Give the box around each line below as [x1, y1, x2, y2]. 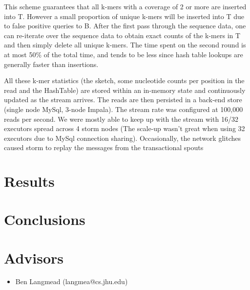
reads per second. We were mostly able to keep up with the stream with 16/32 [4, 113, 238, 124]
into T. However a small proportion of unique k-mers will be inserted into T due [4, 11, 244, 21]
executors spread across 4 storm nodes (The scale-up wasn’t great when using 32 [4, 123, 245, 134]
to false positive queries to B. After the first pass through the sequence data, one [4, 21, 246, 31]
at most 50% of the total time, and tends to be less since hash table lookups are [4, 49, 243, 59]
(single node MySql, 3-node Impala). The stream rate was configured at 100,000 [4, 104, 243, 114]
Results [4, 171, 55, 191]
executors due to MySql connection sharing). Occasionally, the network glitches [4, 133, 241, 143]
